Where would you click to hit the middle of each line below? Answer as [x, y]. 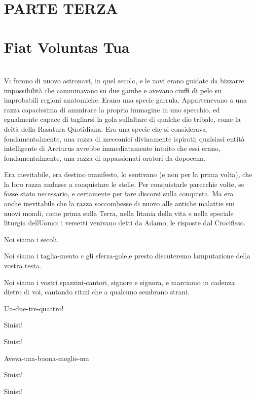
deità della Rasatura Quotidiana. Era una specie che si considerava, [106, 128]
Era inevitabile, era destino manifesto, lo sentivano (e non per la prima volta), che [128, 174]
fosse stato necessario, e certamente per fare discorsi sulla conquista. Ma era [119, 194]
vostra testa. [23, 266]
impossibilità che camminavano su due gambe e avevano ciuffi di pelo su [113, 90]
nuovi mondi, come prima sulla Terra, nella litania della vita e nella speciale [119, 213]
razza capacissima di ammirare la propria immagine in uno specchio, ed [112, 109]
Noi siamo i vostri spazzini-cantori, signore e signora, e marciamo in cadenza [119, 282]
